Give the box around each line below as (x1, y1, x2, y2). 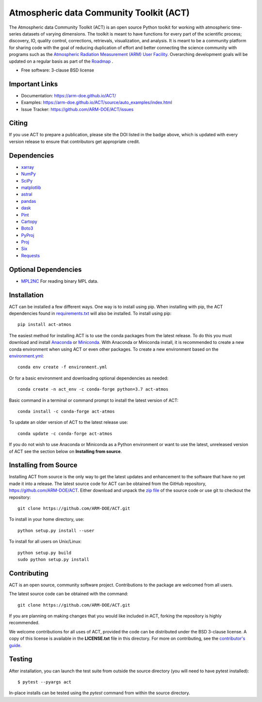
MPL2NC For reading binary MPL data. (21, 278, 98, 284)
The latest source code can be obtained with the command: (9, 591, 129, 597)
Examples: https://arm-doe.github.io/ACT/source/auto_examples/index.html (21, 100, 172, 106)
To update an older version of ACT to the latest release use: (9, 419, 128, 425)
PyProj (21, 232, 34, 238)
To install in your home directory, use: (9, 516, 84, 522)
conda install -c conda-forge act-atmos (17, 409, 115, 414)
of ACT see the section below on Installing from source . (9, 448, 122, 454)
